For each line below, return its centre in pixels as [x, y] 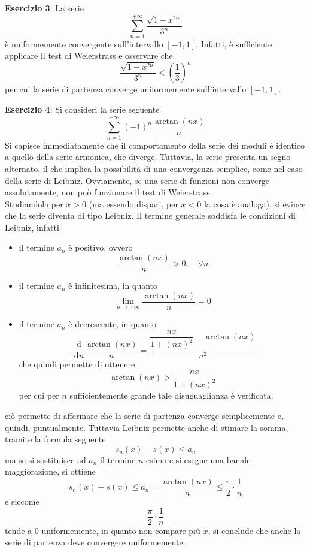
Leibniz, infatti [32, 227]
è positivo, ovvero [101, 247]
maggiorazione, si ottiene [50, 471]
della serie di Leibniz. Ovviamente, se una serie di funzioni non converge [137, 180]
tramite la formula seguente [55, 439]
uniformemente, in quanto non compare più [121, 530]
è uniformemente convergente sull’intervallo [84, 43]
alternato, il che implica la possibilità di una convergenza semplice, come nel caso [154, 168]
